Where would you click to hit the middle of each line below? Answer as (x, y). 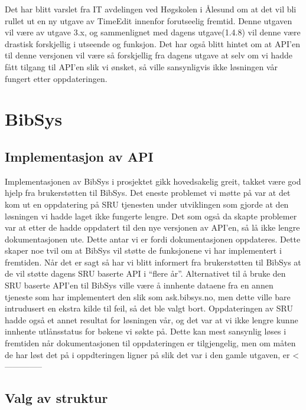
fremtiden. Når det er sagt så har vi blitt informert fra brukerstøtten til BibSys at (153, 262)
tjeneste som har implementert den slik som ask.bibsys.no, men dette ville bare (148, 296)
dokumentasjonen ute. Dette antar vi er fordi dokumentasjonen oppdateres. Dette (153, 239)
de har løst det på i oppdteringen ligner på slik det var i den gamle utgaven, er (147, 354)
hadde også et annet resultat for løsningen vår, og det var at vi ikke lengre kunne (152, 319)
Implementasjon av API (79, 156)
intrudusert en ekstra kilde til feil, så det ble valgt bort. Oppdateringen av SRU (149, 308)
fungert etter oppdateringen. (56, 78)
